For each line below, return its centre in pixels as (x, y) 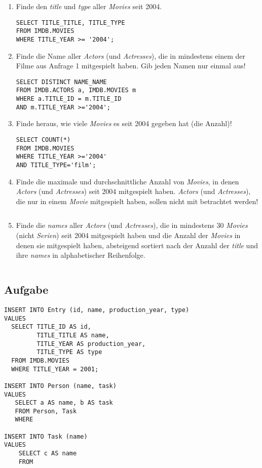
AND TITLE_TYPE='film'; (56, 165)
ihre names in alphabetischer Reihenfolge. (81, 255)
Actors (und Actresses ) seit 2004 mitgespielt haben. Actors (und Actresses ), (133, 191)
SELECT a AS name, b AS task (64, 403)
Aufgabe (26, 289)
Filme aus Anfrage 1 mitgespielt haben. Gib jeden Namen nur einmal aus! (131, 66)
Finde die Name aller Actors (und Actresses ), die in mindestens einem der (131, 55)
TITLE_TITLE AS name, (73, 335)
